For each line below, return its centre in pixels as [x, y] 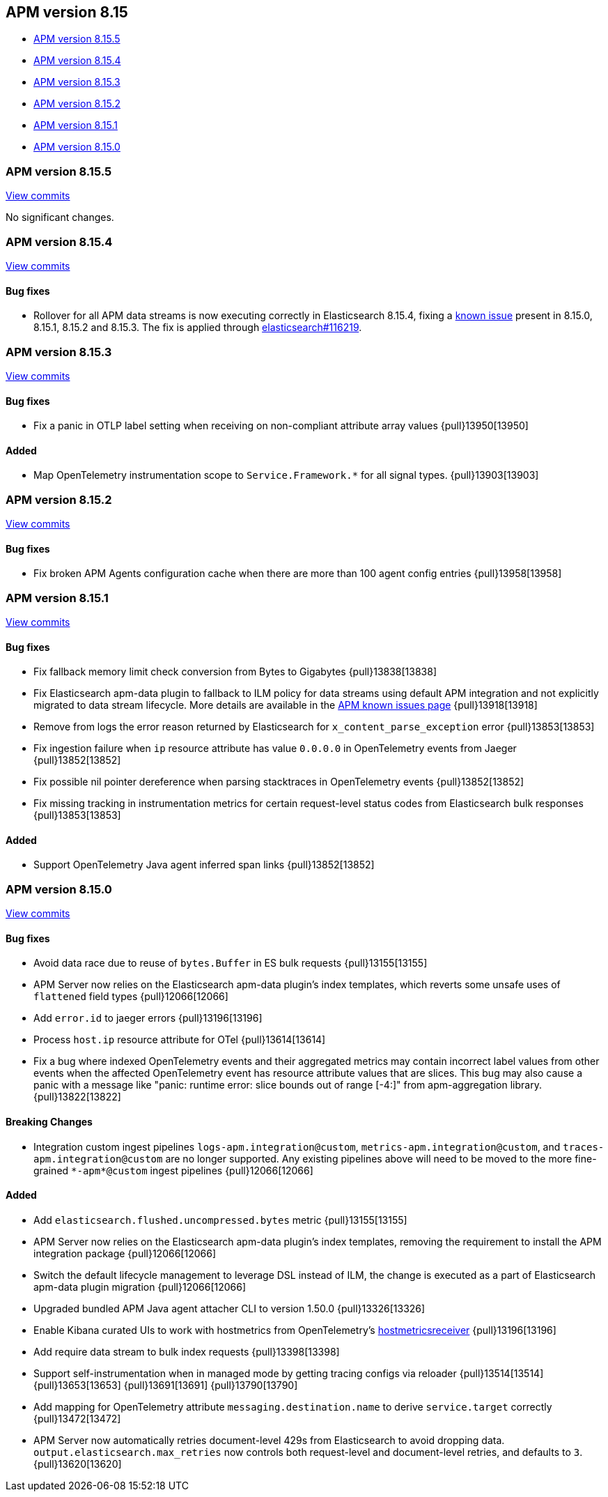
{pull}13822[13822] [77, 1097]
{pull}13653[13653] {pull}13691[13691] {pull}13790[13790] [166, 1385]
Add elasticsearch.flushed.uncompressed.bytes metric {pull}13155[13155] [220, 1220]
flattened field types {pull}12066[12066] [131, 997]
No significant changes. [60, 217]
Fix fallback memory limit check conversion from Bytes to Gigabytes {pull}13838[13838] [235, 672]
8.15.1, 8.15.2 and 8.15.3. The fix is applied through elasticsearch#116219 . [198, 328]
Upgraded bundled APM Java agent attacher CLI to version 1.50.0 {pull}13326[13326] [229, 1308]
